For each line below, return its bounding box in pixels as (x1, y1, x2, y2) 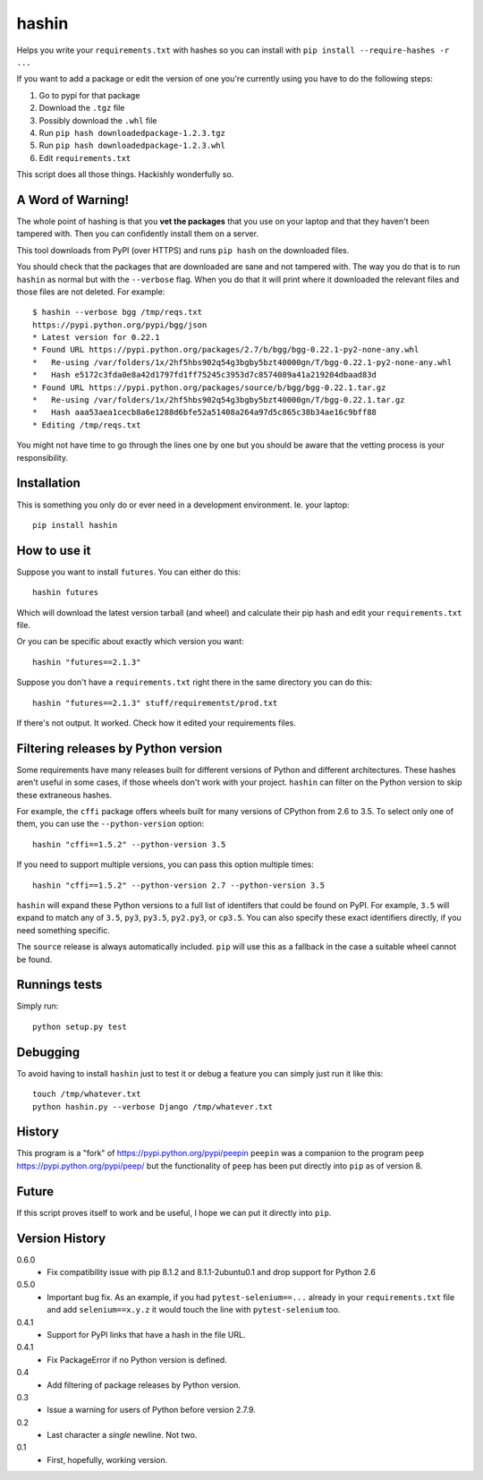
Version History (16, 1230, 106, 1246)
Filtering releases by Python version (16, 741, 223, 756)
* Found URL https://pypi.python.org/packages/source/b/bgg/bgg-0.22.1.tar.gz (32, 382, 386, 393)
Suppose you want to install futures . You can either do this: (16, 566, 241, 577)
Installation (16, 475, 80, 491)
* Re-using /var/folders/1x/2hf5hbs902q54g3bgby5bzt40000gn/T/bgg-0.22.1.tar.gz (32, 395, 405, 405)
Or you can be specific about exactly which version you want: (16, 636, 244, 647)
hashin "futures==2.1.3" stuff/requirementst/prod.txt (32, 698, 278, 708)
